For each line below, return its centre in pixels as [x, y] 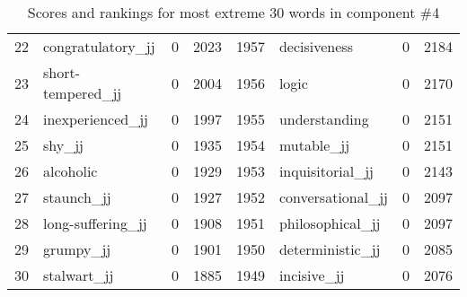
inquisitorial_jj [326, 171]
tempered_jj [83, 93]
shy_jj [64, 145]
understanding [324, 119]
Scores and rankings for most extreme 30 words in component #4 [233, 12]
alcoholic [70, 171]
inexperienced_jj [96, 119]
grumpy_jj [77, 249]
